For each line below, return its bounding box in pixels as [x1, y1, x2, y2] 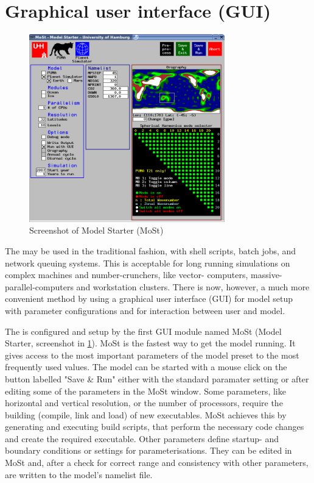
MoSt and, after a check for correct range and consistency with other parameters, [5, 456, 309, 469]
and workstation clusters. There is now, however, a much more [76, 280, 310, 293]
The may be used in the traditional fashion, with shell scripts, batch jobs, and [5, 244, 296, 257]
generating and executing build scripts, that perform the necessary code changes [5, 420, 304, 433]
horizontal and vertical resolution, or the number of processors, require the [5, 396, 283, 409]
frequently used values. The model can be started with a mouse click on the [5, 360, 287, 373]
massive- [251, 268, 282, 281]
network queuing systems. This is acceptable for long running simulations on [5, 256, 290, 269]
